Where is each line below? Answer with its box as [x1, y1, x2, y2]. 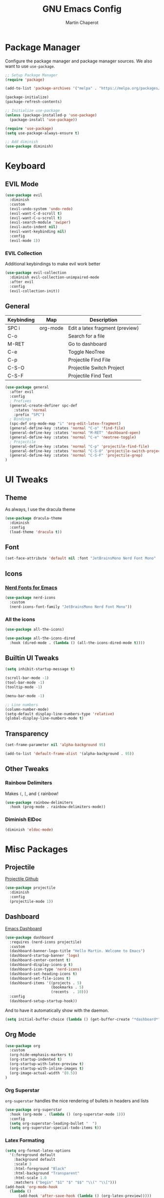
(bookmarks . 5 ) [51, 985, 84, 990]
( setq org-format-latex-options [5, 1148, 71, 1153]
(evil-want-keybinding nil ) [9, 229, 67, 234]
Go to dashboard [68, 341, 107, 347]
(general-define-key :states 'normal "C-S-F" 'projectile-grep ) [9, 453, 143, 458]
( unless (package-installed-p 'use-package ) [5, 112, 97, 118]
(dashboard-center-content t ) [9, 958, 71, 963]
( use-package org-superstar [5, 1107, 62, 1112]
